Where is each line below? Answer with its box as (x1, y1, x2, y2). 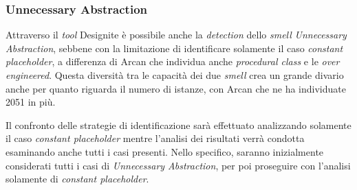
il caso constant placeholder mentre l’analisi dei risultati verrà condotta (6, 131, 305, 145)
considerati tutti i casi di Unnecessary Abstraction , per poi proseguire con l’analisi (6, 158, 351, 172)
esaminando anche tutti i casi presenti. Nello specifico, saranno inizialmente (6, 144, 324, 158)
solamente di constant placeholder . (6, 171, 149, 186)
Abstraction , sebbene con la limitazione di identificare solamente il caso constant (6, 40, 343, 55)
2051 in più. (6, 95, 56, 109)
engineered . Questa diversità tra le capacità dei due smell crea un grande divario (6, 68, 344, 82)
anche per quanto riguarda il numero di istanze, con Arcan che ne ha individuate (6, 81, 346, 95)
